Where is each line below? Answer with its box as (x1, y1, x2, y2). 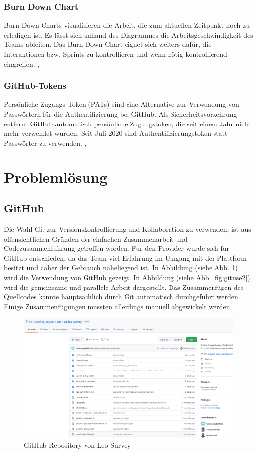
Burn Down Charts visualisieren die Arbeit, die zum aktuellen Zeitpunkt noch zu (4, 20, 250, 30)
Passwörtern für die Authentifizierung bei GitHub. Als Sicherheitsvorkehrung (4, 109, 237, 119)
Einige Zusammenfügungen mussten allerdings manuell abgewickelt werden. (4, 301, 232, 311)
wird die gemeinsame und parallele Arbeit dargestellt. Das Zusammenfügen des (4, 282, 244, 292)
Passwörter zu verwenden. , (4, 137, 86, 148)
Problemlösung (4, 166, 108, 187)
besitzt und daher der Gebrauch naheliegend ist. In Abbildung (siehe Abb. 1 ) (4, 262, 238, 273)
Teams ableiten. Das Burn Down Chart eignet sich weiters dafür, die (4, 39, 212, 49)
